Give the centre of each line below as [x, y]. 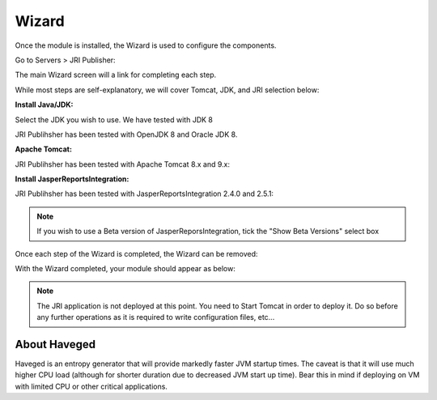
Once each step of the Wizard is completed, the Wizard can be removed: [136, 253]
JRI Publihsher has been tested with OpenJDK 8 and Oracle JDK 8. [126, 134]
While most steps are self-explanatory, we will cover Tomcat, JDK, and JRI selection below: [167, 90]
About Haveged [55, 345]
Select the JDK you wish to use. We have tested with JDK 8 [114, 119]
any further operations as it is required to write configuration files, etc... [156, 317]
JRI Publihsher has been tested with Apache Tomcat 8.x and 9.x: [123, 164]
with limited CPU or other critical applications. [91, 386]
